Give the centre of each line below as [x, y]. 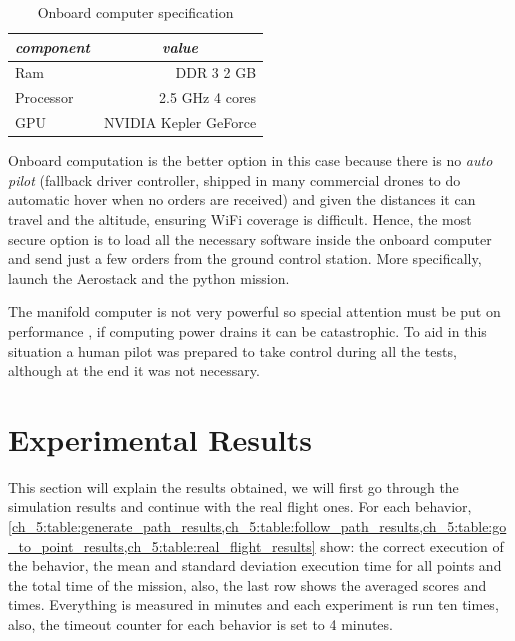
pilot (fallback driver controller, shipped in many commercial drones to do [234, 179]
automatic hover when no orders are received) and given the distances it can [242, 199]
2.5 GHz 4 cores [208, 97]
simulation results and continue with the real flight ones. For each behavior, [240, 506]
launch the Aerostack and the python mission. [149, 277]
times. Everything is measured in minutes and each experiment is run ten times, [253, 604]
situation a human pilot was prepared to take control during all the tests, [232, 350]
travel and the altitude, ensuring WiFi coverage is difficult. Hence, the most [240, 219]
